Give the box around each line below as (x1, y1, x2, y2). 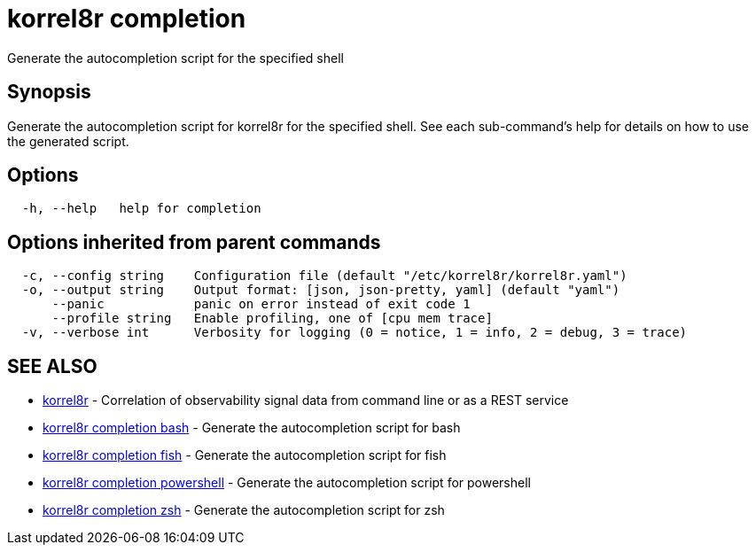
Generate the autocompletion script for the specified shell (7, 50, 344, 66)
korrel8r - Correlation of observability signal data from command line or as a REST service (43, 393, 569, 408)
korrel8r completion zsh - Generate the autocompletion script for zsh (43, 502, 445, 518)
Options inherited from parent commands (7, 230, 381, 253)
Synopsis (7, 81, 91, 104)
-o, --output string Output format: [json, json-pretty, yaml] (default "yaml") (21, 283, 620, 298)
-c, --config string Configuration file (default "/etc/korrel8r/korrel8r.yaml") (21, 268, 627, 284)
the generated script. (7, 133, 129, 149)
